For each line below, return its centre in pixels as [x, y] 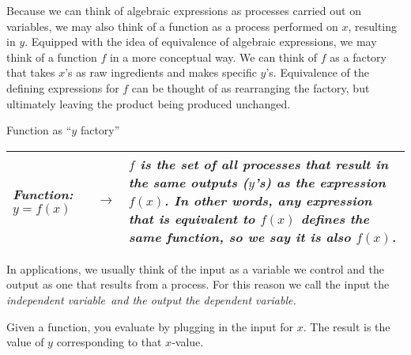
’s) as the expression [320, 182]
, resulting [373, 26]
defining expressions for [63, 87]
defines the [335, 218]
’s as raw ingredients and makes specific [161, 72]
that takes [31, 72]
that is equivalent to [192, 218]
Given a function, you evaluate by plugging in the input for [150, 326]
